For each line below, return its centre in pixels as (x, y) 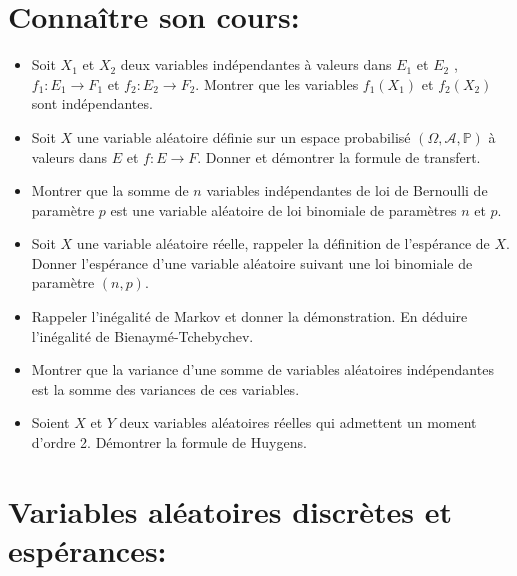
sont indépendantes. (92, 103)
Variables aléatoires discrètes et (230, 510)
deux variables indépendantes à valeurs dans (256, 64)
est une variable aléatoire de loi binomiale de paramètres (283, 209)
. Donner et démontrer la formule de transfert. (339, 156)
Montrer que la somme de (110, 190)
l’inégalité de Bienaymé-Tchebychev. (142, 335)
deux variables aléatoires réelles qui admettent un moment (298, 422)
